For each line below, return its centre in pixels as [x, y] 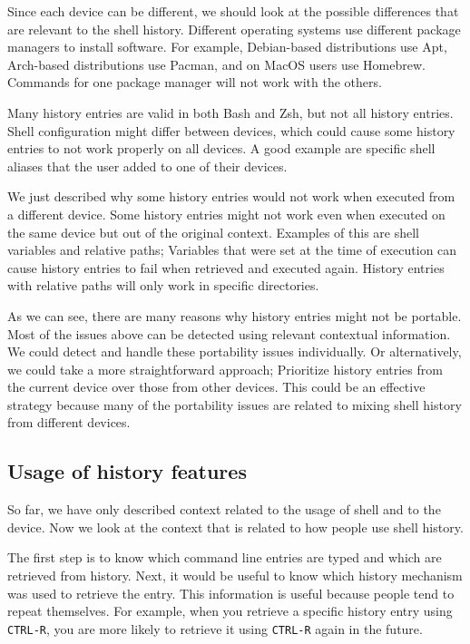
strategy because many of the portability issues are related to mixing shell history [235, 404]
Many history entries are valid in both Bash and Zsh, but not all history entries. [230, 112]
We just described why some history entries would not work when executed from [231, 196]
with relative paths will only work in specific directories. [163, 285]
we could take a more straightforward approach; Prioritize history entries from [225, 369]
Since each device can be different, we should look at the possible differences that [233, 11]
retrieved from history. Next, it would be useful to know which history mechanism [235, 576]
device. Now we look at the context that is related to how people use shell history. [235, 527]
